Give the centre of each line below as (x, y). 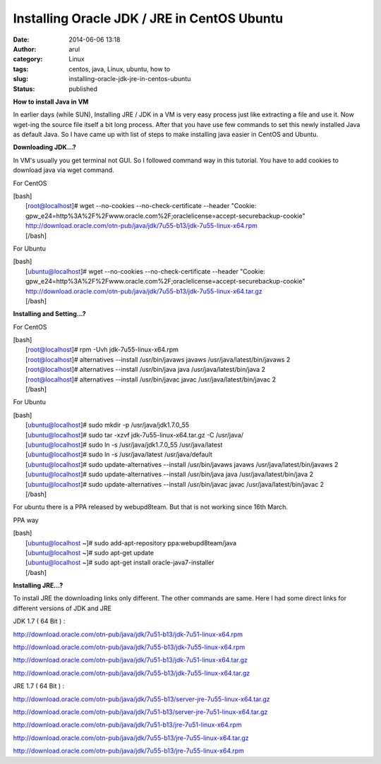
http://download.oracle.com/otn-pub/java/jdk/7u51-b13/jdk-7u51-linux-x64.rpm (128, 634)
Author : (25, 49)
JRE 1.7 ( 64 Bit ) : (39, 686)
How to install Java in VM (51, 102)
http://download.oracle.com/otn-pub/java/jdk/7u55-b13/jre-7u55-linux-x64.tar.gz (131, 738)
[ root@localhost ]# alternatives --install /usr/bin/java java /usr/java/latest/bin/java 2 (146, 370)
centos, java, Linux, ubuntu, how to (120, 69)
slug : (20, 79)
